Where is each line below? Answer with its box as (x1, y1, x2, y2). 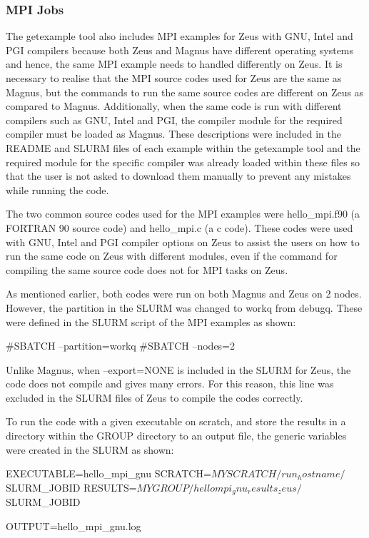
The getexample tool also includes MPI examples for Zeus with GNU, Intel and (6, 29, 353, 44)
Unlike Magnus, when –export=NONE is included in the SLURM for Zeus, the (6, 362, 351, 377)
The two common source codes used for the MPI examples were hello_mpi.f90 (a (6, 206, 360, 221)
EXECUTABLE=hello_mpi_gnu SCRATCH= (6, 466, 211, 481)
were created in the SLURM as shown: (6, 442, 174, 457)
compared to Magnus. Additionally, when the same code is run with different (6, 98, 342, 113)
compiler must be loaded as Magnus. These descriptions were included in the (6, 126, 341, 141)
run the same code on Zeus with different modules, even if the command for (6, 248, 338, 263)
